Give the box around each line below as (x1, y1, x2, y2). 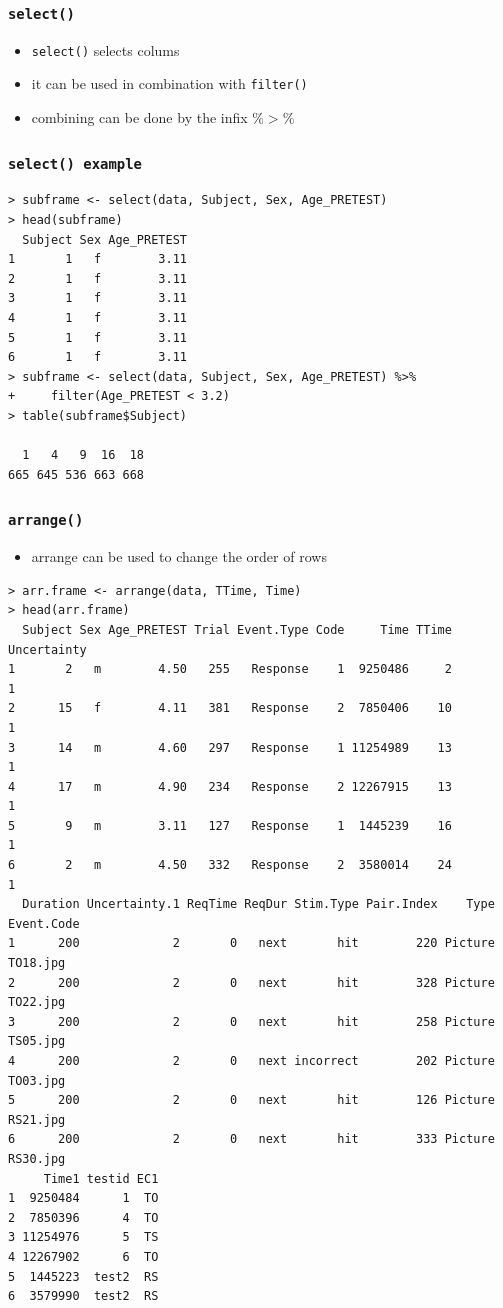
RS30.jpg (8, 1151, 66, 1166)
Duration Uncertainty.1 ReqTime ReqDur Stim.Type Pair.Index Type (22, 897, 495, 912)
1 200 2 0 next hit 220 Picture (8, 936, 495, 951)
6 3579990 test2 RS (8, 1289, 159, 1304)
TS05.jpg (8, 1034, 66, 1049)
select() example (8, 155, 142, 172)
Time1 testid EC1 (43, 1171, 159, 1186)
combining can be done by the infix (31, 107, 248, 128)
